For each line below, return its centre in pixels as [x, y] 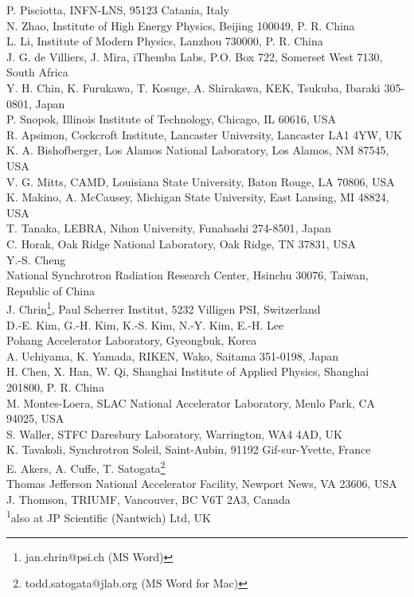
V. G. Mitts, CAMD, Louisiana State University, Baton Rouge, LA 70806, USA [201, 181]
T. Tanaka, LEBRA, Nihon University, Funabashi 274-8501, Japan [169, 228]
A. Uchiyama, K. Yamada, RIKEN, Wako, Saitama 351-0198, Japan [173, 355]
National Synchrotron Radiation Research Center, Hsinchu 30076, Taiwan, [187, 275]
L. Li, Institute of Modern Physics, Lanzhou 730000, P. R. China [165, 41]
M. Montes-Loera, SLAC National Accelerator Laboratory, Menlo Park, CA [191, 402]
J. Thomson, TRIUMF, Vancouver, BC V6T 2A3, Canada [148, 499]
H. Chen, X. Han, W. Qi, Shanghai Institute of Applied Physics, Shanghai [188, 371]
